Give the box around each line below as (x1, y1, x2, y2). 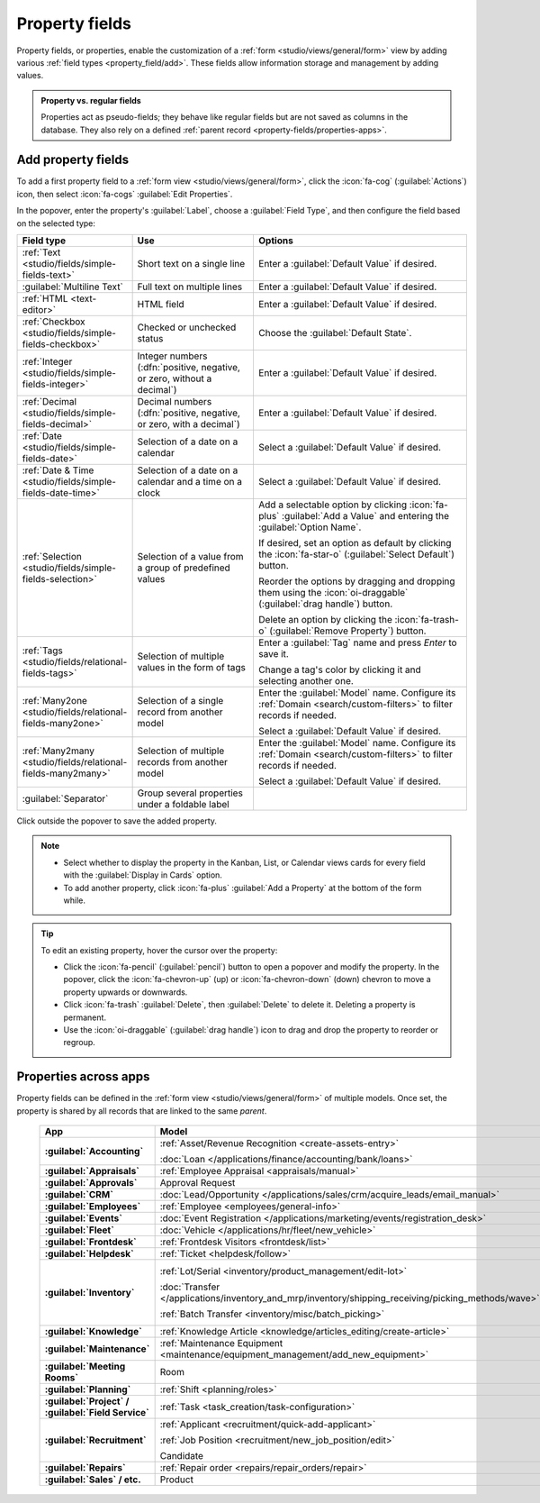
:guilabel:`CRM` (44, 1189, 114, 1201)
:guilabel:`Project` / (44, 1395, 130, 1407)
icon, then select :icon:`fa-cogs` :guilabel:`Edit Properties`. (16, 188, 233, 199)
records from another (137, 755, 229, 768)
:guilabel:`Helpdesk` (44, 1248, 134, 1261)
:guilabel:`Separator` (22, 792, 109, 805)
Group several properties (137, 787, 243, 799)
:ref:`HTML (22, 292, 68, 305)
